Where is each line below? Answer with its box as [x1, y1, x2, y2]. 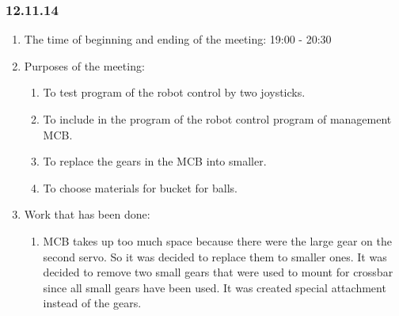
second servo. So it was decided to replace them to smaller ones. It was [43, 248, 387, 265]
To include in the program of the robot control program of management [43, 111, 392, 127]
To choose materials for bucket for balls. [43, 179, 237, 196]
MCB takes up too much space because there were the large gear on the [43, 232, 392, 249]
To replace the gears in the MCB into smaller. [43, 153, 267, 169]
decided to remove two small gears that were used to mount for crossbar [43, 264, 393, 280]
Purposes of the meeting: [24, 57, 145, 74]
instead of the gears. [43, 295, 142, 311]
